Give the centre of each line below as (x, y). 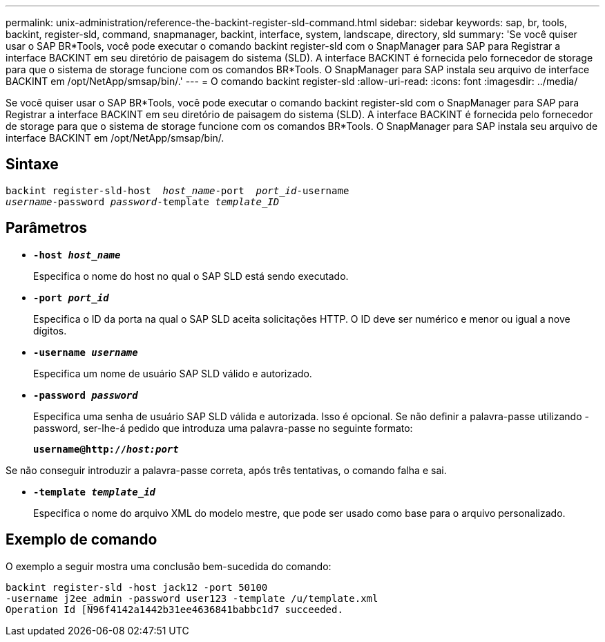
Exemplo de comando (81, 540)
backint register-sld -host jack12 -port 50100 (137, 587)
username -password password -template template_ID (143, 201)
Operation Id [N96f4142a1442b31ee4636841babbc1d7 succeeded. (174, 609)
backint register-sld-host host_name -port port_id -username (177, 190)
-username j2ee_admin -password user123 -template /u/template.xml (192, 598)
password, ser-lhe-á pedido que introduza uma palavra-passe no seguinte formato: (223, 428)
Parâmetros (47, 228)
